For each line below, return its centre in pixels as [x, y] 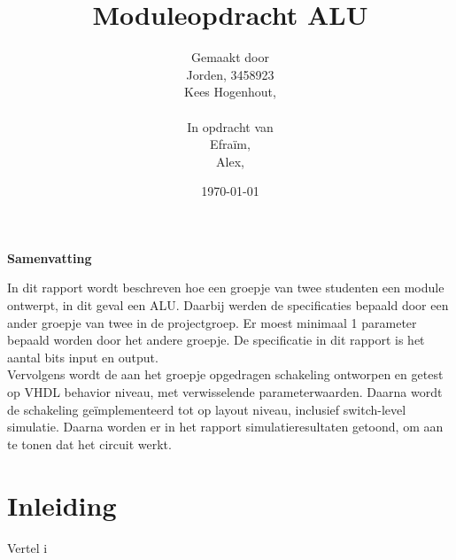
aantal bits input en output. [83, 357]
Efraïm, [230, 144]
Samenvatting [50, 257]
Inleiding [62, 505]
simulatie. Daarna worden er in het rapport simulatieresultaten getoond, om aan [225, 427]
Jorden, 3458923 [230, 74]
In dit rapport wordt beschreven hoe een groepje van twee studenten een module [226, 288]
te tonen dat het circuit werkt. [89, 443]
